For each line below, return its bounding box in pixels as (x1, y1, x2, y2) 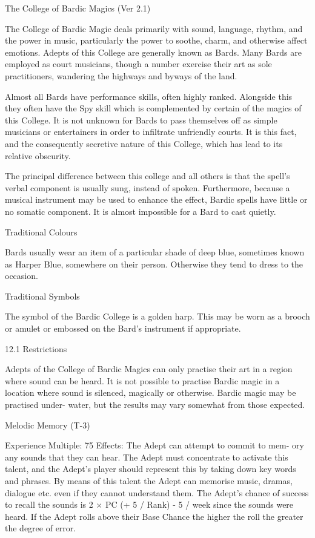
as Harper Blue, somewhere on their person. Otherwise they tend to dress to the (5, 257, 303, 270)
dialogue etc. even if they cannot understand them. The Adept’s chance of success (5, 486, 309, 499)
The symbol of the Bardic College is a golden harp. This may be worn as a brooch (5, 310, 310, 323)
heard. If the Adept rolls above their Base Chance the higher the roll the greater (5, 510, 303, 522)
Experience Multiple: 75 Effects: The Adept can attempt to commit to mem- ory (5, 439, 304, 451)
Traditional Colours (5, 225, 78, 238)
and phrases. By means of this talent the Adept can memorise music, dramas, (5, 474, 293, 487)
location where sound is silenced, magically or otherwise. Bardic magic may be (5, 386, 296, 399)
